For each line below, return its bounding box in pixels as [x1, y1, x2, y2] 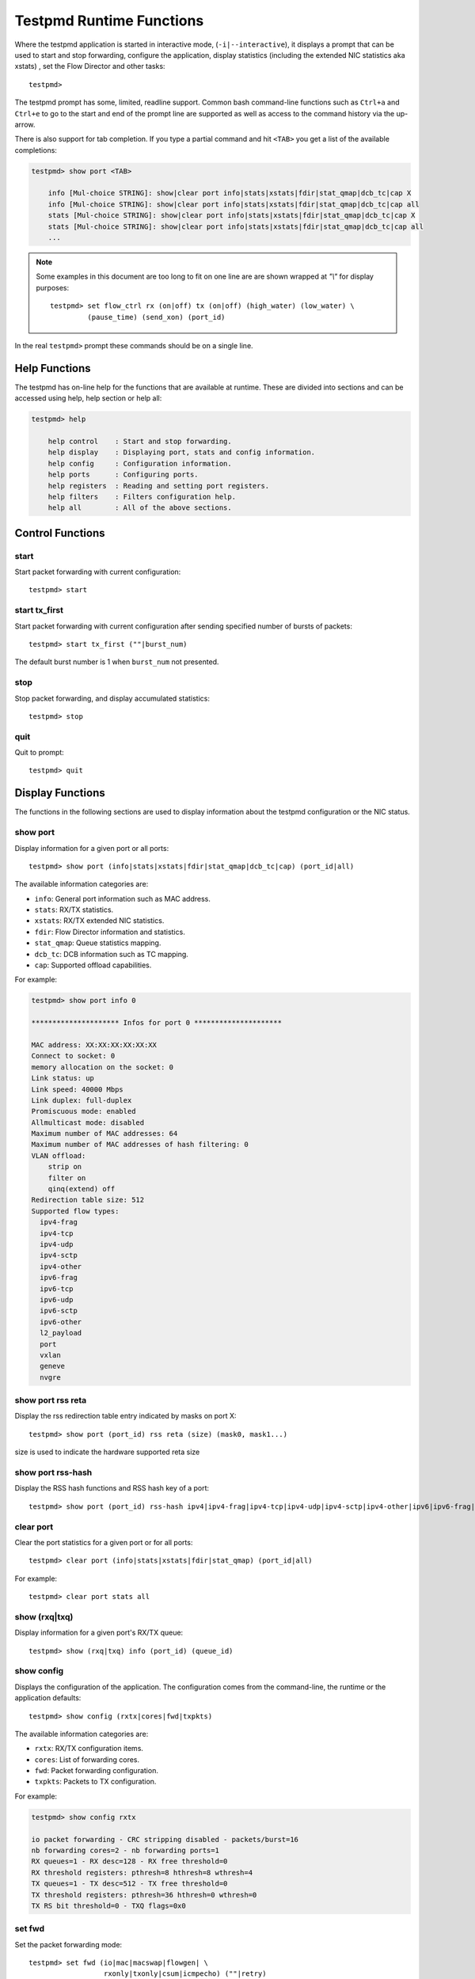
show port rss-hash [14, 1467, 93, 1478]
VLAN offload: [31, 1151, 86, 1160]
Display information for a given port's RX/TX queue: [14, 1628, 184, 1638]
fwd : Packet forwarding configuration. [34, 1766, 158, 1776]
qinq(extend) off [47, 1184, 116, 1194]
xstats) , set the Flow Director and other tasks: [14, 62, 165, 71]
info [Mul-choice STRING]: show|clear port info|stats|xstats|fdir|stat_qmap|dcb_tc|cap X [47, 188, 412, 198]
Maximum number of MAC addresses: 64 [31, 1129, 178, 1138]
